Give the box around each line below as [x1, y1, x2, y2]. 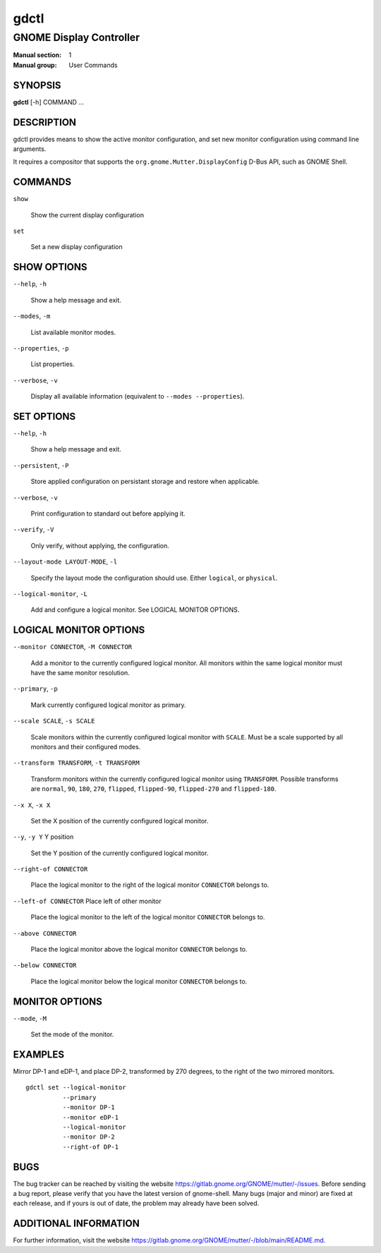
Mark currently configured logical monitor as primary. [30, 701, 186, 709]
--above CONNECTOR [13, 929, 77, 938]
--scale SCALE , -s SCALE [13, 717, 95, 725]
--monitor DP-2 [62, 1133, 116, 1141]
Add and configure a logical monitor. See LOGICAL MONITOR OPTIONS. [30, 605, 240, 614]
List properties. [30, 360, 75, 368]
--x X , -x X [13, 801, 51, 809]
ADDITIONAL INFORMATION [13, 1218, 140, 1230]
